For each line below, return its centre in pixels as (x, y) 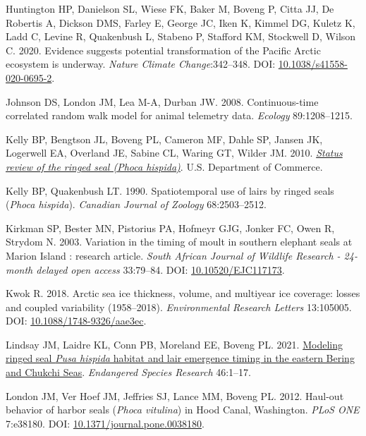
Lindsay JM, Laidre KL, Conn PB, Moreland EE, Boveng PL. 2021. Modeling (174, 344)
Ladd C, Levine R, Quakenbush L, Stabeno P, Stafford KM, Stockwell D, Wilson (181, 36)
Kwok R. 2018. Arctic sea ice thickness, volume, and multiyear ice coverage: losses (183, 293)
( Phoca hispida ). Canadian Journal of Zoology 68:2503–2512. (136, 204)
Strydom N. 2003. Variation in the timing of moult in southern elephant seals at (179, 242)
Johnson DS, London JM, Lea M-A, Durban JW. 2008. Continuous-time (162, 101)
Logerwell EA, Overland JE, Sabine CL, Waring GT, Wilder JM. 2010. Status (174, 153)
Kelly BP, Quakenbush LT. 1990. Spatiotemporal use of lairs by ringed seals (170, 190)
